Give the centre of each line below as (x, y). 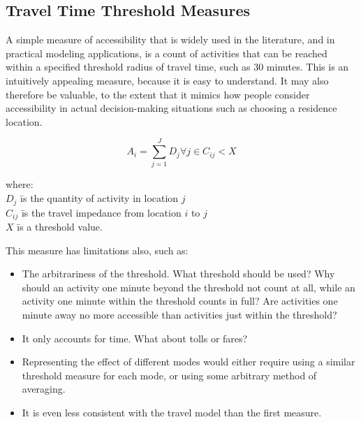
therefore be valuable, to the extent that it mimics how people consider (158, 94)
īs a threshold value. (60, 226)
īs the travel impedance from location (101, 212)
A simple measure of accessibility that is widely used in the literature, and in (170, 39)
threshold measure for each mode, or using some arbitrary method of (169, 375)
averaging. (44, 389)
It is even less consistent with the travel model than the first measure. (172, 412)
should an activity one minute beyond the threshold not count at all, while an (189, 287)
